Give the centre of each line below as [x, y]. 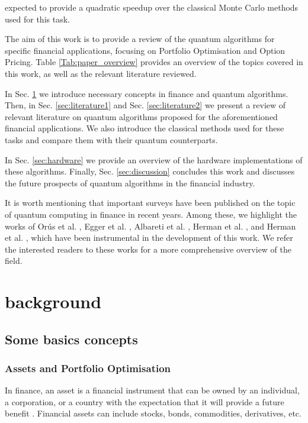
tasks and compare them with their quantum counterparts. [111, 139]
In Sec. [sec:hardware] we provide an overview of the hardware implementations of [154, 159]
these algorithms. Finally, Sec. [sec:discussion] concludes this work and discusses [150, 171]
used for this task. [37, 19]
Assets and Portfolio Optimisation [88, 368]
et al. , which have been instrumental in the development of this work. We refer [149, 238]
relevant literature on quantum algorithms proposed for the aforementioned [141, 116]
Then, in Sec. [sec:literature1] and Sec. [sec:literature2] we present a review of [145, 105]
